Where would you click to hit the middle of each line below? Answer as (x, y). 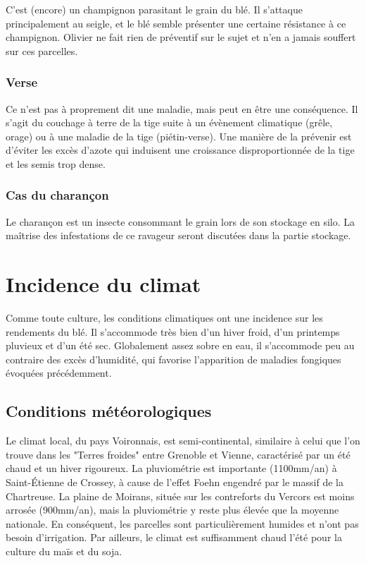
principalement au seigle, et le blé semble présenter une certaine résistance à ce (176, 23)
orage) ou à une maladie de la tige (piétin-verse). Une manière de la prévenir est (179, 136)
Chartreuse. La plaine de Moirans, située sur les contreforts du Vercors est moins (180, 496)
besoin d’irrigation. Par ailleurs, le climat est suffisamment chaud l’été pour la (174, 537)
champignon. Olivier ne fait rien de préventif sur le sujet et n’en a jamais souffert (181, 37)
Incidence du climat (103, 284)
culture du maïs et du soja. (64, 551)
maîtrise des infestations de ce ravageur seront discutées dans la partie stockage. (178, 235)
